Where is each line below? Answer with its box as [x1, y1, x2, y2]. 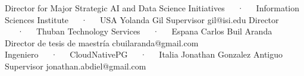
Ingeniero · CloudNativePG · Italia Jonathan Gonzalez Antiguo [5, 48, 283, 61]
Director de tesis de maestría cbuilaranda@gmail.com [5, 36, 199, 49]
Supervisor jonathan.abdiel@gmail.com [5, 59, 146, 72]
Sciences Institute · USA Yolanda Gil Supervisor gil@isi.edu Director [5, 13, 279, 26]
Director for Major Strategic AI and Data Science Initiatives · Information [5, 2, 300, 14]
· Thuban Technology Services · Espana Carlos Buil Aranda [17, 25, 272, 37]
